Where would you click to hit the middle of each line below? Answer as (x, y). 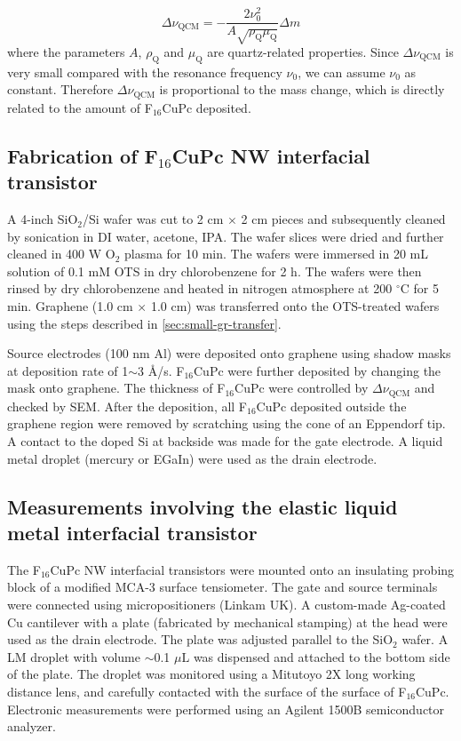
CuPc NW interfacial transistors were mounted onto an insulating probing (252, 569)
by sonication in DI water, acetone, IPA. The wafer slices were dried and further (226, 236)
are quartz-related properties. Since (303, 52)
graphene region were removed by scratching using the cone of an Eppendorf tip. (227, 423)
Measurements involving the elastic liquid (203, 506)
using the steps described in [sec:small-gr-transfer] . (144, 323)
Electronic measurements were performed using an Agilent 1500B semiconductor (226, 709)
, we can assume (342, 72)
